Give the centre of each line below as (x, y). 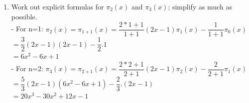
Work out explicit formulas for (58, 6)
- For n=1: (27, 29)
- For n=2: (27, 68)
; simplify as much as (200, 6)
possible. (24, 16)
